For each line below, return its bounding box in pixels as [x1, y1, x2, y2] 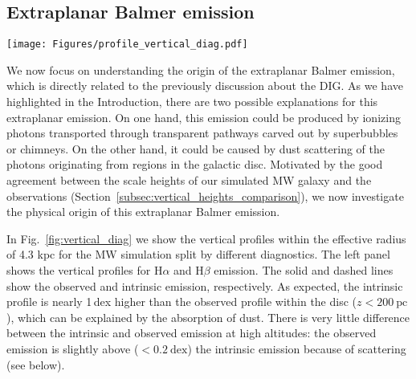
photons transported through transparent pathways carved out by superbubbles [6, 124, 398, 141]
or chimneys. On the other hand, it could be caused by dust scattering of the [6, 140, 385, 157]
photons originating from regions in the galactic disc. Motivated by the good [6, 156, 383, 173]
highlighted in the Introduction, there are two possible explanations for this [6, 93, 378, 110]
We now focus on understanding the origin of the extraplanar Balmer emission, [6, 61, 395, 78]
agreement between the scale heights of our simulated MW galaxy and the [6, 172, 372, 189]
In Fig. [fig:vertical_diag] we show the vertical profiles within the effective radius [6, 230, 406, 247]
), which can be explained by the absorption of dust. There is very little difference [6, 308, 410, 325]
